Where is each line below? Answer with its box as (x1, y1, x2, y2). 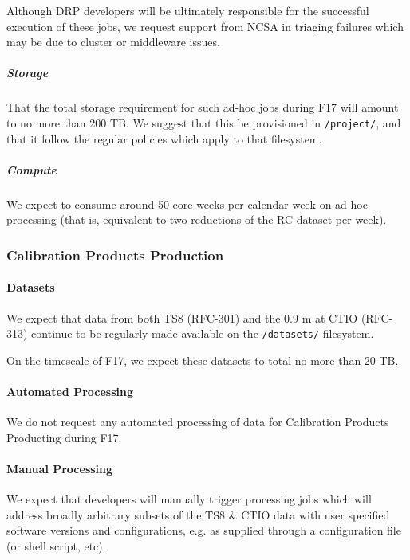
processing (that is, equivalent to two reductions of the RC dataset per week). (6, 211, 387, 228)
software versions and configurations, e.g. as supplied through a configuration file (6, 522, 401, 538)
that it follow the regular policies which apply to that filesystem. (6, 130, 322, 147)
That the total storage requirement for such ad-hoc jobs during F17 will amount (6, 99, 399, 116)
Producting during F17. (6, 429, 122, 445)
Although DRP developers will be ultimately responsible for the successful (6, 2, 369, 18)
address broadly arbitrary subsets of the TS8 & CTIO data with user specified (6, 506, 390, 523)
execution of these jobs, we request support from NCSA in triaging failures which (6, 18, 404, 34)
